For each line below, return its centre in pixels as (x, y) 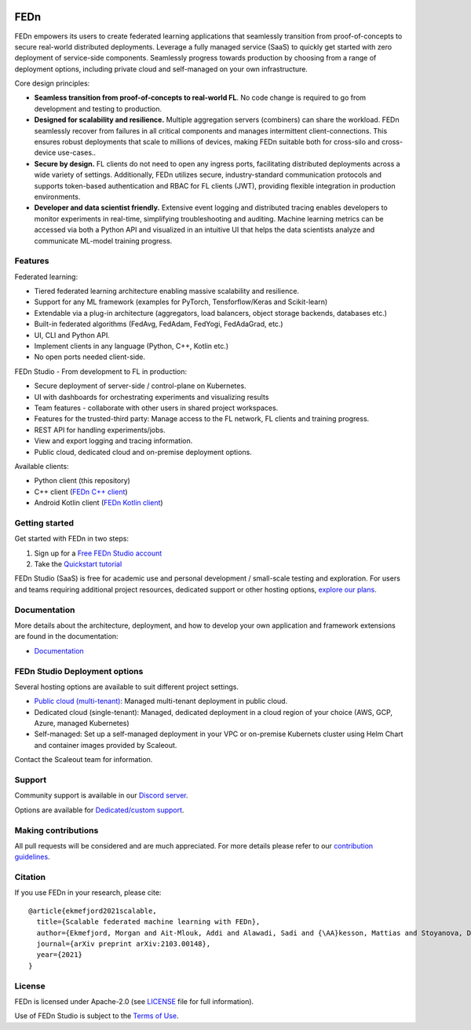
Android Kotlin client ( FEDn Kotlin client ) (99, 503)
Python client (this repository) (82, 481)
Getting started (44, 522)
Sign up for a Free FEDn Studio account (98, 553)
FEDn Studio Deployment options (79, 671)
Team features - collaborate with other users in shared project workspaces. (156, 408)
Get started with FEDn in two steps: (72, 539)
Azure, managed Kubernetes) (82, 724)
